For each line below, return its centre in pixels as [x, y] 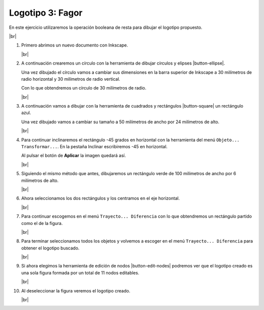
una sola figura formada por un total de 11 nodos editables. [80, 273]
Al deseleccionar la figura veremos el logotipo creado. [76, 290]
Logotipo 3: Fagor [46, 13]
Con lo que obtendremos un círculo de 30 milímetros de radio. [84, 88]
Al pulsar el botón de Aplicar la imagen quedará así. [74, 155]
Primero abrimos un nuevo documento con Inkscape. [75, 45]
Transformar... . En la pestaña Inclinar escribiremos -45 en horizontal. [94, 147]
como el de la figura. [42, 223]
